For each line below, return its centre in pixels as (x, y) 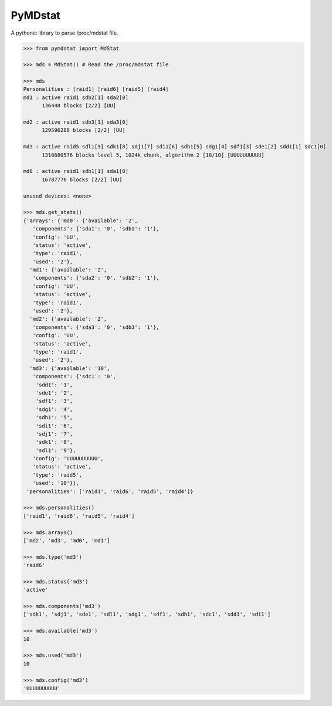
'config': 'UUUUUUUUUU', (68, 459)
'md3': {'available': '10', (70, 368)
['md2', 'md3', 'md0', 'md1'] (67, 540)
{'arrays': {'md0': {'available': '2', (80, 220)
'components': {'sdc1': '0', (74, 376)
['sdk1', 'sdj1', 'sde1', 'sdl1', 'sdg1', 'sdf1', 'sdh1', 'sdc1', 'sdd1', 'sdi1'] (147, 615)
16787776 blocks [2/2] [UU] (82, 179)
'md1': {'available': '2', (68, 270)
